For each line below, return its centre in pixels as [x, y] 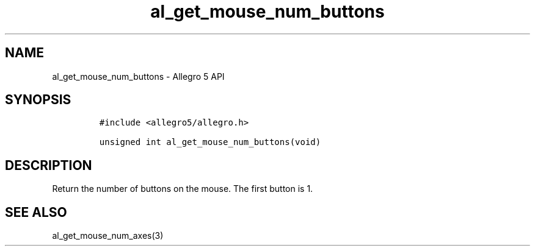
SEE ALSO [36, 212]
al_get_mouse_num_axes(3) [108, 236]
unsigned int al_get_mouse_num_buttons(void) [210, 142]
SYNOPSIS [38, 100]
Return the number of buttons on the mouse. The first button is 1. [183, 189]
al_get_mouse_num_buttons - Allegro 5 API [138, 76]
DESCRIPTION [49, 165]
